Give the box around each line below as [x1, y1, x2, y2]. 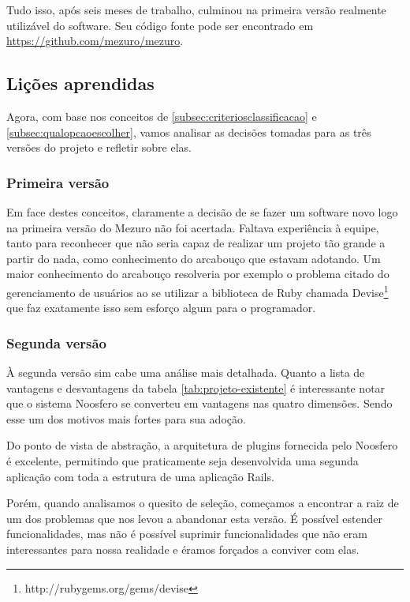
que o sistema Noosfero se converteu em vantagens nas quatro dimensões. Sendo [6, 395, 393, 412]
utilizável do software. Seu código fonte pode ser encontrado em [6, 17, 314, 33]
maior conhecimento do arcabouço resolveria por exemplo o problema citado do [6, 265, 389, 282]
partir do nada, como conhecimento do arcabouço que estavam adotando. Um [6, 250, 381, 266]
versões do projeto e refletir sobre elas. [6, 139, 192, 156]
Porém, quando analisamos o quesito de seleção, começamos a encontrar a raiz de [6, 495, 399, 511]
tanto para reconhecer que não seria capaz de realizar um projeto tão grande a [6, 235, 386, 251]
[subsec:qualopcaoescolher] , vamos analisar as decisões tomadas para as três [6, 123, 371, 140]
